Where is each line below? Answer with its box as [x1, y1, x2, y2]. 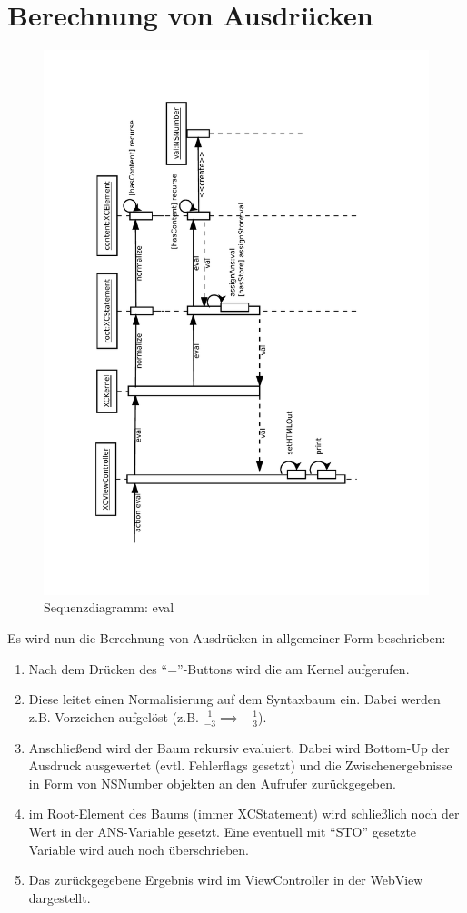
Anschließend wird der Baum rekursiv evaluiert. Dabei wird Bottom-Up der [28, 738, 450, 757]
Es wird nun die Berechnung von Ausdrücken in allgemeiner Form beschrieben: [7, 629, 446, 647]
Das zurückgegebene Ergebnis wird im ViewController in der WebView [28, 870, 423, 889]
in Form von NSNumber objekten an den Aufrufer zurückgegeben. [28, 773, 396, 792]
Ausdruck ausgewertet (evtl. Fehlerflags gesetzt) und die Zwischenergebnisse [28, 756, 452, 775]
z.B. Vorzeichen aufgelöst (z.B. [28, 707, 199, 726]
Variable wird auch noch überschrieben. [28, 839, 249, 858]
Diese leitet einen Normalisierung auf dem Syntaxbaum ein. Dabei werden [28, 690, 441, 709]
